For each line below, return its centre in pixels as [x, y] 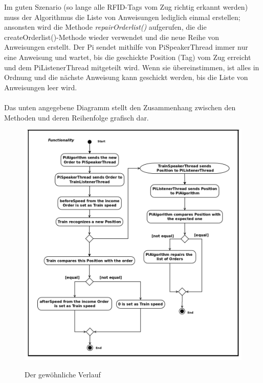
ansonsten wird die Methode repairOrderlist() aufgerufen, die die [105, 27]
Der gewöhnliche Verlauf [63, 374]
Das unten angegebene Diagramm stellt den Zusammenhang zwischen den [120, 107]
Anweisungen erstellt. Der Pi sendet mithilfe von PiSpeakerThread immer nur [126, 47]
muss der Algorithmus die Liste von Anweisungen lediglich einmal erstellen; [122, 17]
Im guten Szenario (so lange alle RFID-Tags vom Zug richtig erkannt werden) [126, 7]
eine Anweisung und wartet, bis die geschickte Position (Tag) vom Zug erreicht [128, 57]
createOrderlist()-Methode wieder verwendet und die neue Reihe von [112, 37]
